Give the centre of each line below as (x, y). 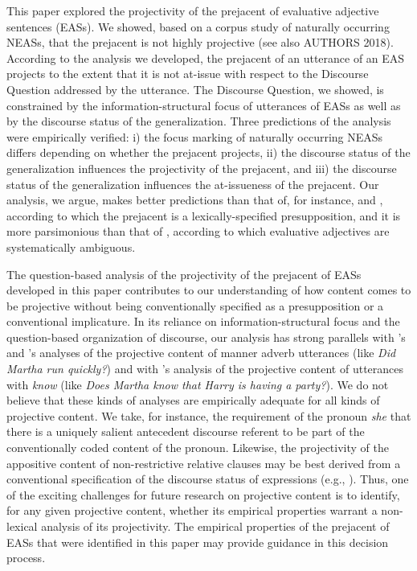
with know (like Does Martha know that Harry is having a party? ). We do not (198, 384)
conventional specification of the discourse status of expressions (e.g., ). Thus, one (208, 479)
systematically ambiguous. (71, 246)
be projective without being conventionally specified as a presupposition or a (195, 305)
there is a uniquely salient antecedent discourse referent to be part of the (186, 431)
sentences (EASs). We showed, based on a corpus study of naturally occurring (198, 26)
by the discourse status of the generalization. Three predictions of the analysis (199, 121)
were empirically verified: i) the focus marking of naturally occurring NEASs (195, 136)
